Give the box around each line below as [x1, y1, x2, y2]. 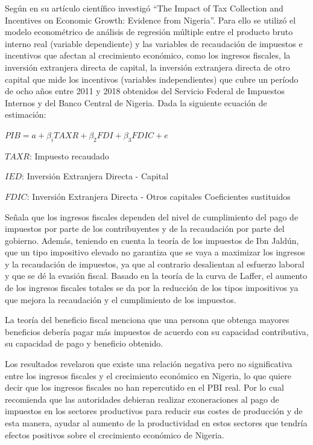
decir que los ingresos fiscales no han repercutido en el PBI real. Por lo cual [5, 381, 284, 394]
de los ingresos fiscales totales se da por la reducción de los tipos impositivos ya [5, 281, 299, 294]
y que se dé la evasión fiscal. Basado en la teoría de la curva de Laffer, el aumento [5, 269, 308, 282]
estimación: [5, 108, 46, 121]
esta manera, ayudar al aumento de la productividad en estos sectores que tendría [5, 417, 308, 429]
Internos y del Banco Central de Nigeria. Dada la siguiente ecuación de [5, 96, 267, 109]
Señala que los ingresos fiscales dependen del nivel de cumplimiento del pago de [5, 210, 299, 223]
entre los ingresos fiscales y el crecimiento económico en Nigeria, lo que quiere [5, 369, 291, 382]
